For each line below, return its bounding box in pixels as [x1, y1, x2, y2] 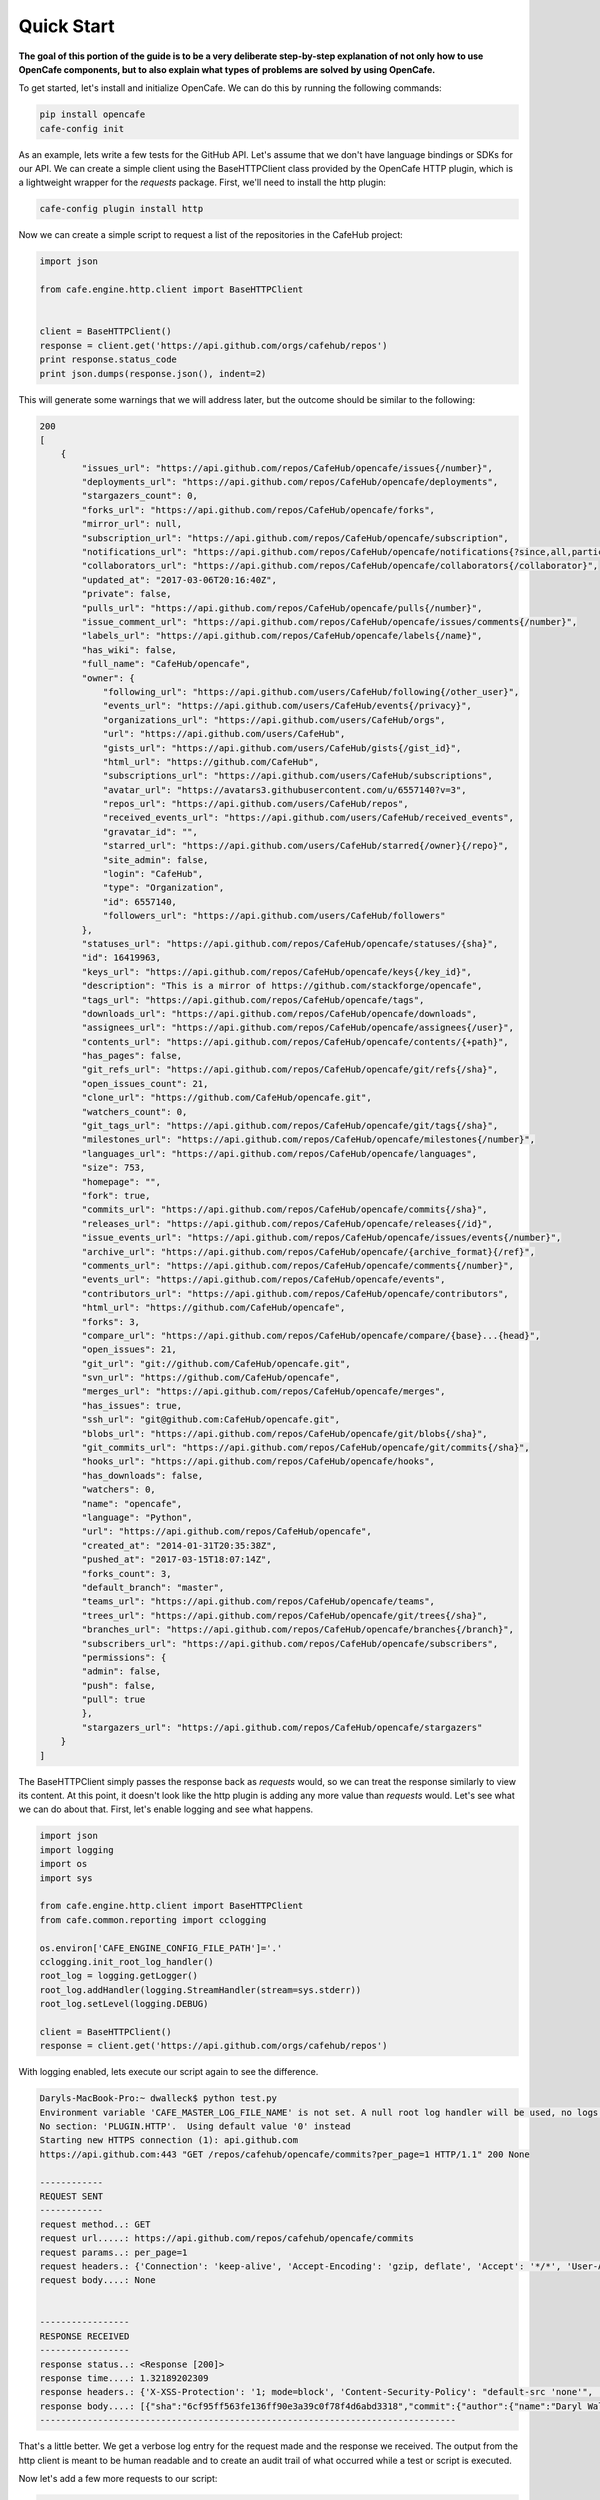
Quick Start [18, 15, 115, 37]
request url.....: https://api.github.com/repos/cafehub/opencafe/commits [39, 2233, 415, 2244]
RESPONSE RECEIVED [39, 2330, 130, 2342]
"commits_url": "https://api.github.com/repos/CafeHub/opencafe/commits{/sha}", [81, 1204, 489, 1215]
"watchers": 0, [81, 1484, 157, 1495]
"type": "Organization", [102, 882, 225, 894]
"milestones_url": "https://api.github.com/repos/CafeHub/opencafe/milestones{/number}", [81, 1134, 535, 1145]
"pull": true [81, 1694, 146, 1705]
